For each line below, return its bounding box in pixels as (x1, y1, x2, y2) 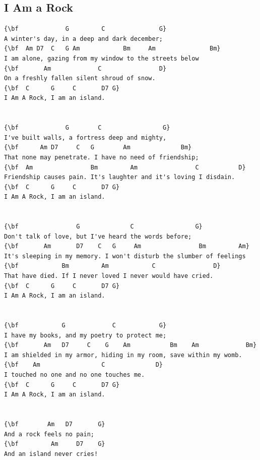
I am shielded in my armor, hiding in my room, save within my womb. (4, 351, 242, 359)
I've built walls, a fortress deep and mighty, (4, 134, 167, 141)
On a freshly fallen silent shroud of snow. (4, 75, 156, 82)
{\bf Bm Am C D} (4, 262, 221, 270)
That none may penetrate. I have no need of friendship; (4, 153, 199, 161)
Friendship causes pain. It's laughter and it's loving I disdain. (4, 174, 235, 181)
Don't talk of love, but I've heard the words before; (4, 233, 192, 240)
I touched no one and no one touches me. (4, 371, 145, 378)
